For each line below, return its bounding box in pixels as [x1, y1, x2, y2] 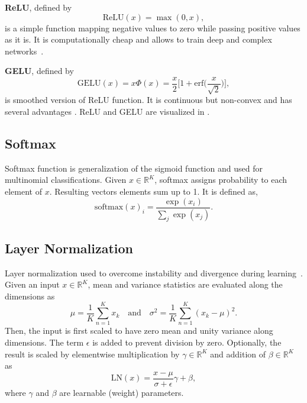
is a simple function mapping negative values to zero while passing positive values [5, 21, 300, 34]
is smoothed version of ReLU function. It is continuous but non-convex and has [5, 94, 292, 106]
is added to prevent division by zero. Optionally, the [92, 336, 282, 348]
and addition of [210, 347, 266, 360]
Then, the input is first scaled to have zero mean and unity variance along [5, 324, 273, 337]
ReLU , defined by [5, 1, 72, 13]
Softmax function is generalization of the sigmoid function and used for [5, 162, 263, 174]
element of [5, 185, 42, 197]
